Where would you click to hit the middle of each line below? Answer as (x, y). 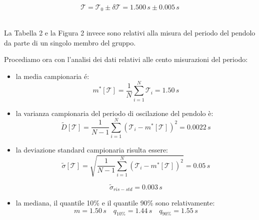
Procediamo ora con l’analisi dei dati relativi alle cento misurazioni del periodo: (126, 59)
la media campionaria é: (52, 76)
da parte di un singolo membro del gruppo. (70, 42)
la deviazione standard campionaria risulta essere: (92, 150)
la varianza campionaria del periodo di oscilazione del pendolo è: (114, 113)
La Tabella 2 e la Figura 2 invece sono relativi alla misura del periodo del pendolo (130, 33)
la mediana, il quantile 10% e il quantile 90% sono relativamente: (115, 203)
